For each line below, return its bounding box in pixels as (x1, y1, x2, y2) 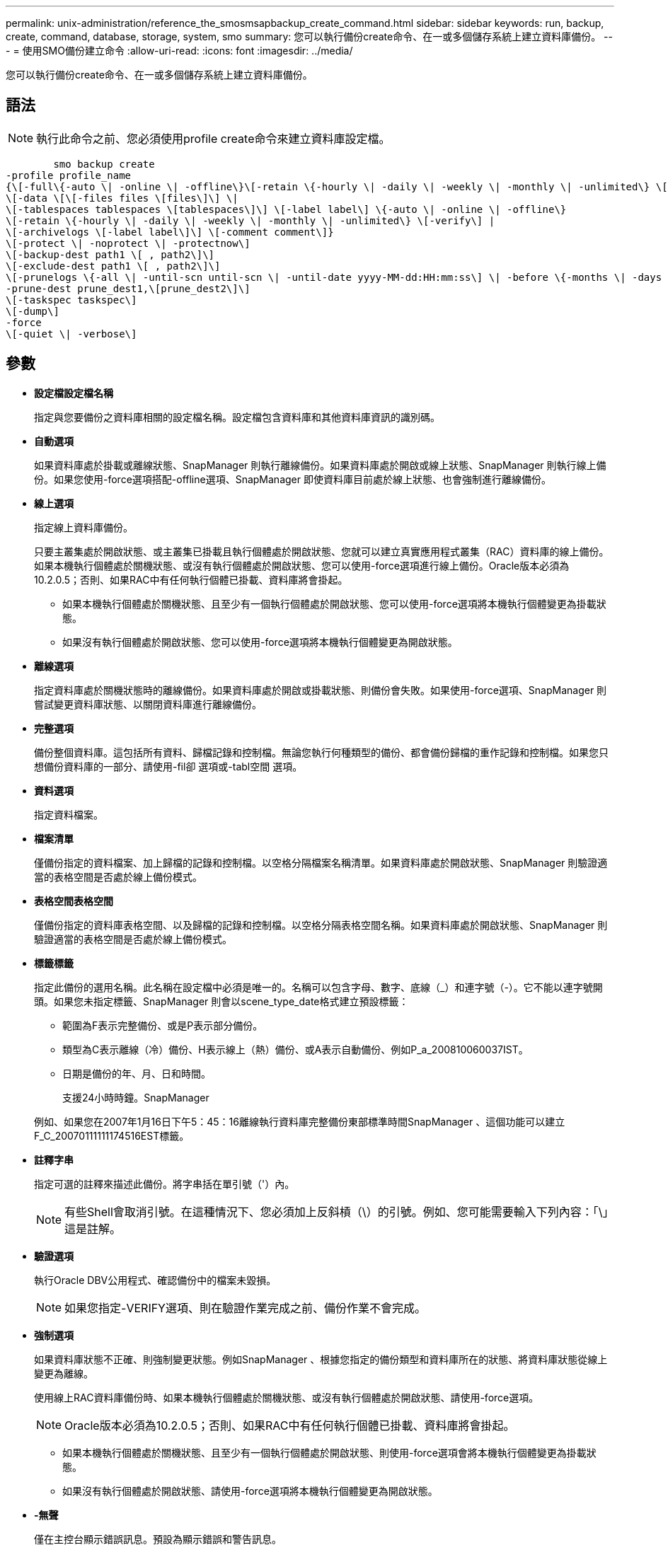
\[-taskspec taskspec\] (6, 294, 137, 306)
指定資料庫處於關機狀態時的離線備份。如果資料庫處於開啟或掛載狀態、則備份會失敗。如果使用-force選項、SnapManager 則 (34, 683, 607, 696)
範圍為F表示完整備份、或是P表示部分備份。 (62, 1019, 263, 1031)
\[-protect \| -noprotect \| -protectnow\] (6, 237, 250, 249)
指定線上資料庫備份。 (34, 521, 133, 533)
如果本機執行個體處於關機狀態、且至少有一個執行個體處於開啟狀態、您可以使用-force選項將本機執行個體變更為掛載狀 (62, 597, 606, 610)
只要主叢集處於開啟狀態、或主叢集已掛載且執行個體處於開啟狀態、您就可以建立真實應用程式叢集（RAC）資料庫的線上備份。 (34, 545, 609, 557)
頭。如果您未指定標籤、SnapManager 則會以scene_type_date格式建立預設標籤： (34, 995, 409, 1007)
